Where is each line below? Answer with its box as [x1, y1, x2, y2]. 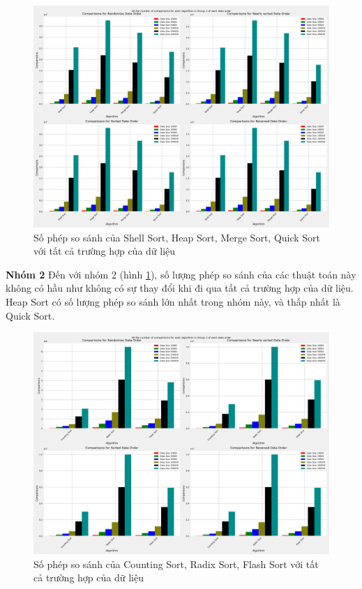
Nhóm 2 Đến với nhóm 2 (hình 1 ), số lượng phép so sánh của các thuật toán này [6, 267, 356, 281]
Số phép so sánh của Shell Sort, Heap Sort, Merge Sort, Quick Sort [33, 230, 321, 244]
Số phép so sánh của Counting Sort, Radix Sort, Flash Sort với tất [33, 556, 319, 571]
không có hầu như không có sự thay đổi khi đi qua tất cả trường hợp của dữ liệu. [6, 281, 354, 295]
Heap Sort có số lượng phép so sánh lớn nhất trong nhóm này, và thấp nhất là [6, 294, 340, 308]
